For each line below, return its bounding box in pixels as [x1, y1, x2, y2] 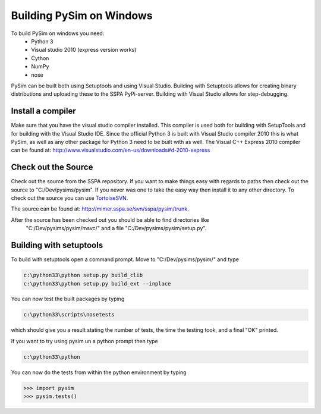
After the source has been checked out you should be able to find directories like [11, 216, 209, 223]
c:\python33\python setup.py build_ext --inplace [23, 280, 171, 287]
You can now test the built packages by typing [11, 295, 125, 303]
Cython [31, 54, 49, 62]
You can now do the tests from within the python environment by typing [11, 369, 187, 376]
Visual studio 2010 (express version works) [31, 46, 137, 54]
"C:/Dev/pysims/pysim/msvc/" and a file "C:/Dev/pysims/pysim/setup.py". [26, 225, 207, 232]
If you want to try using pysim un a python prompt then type [11, 337, 159, 344]
